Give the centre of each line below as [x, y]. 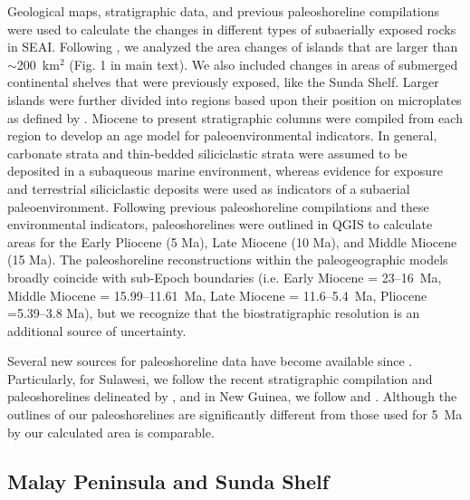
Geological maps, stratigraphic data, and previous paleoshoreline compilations [224, 11]
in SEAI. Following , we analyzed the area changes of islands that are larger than [233, 47]
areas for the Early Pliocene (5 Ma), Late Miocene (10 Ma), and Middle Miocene [232, 241]
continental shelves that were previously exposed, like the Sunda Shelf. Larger [223, 82]
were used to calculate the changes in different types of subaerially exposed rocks [232, 29]
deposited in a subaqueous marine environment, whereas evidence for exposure [225, 171]
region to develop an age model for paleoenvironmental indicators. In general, [222, 135]
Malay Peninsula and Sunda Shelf [168, 481]
